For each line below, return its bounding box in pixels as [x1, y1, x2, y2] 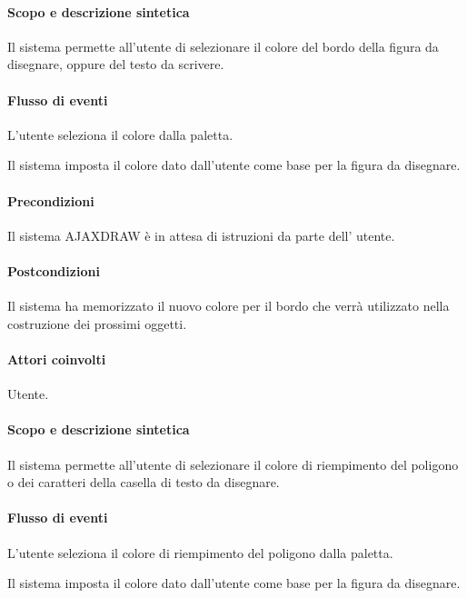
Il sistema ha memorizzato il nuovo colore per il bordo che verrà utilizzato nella [7, 296, 450, 315]
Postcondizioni [7, 261, 100, 280]
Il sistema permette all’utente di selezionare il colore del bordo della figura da [7, 36, 439, 55]
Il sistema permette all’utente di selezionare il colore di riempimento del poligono [7, 454, 459, 473]
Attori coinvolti [7, 349, 106, 368]
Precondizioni [7, 191, 94, 210]
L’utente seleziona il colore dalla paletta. [7, 125, 233, 144]
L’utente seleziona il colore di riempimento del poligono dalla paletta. [7, 543, 393, 562]
